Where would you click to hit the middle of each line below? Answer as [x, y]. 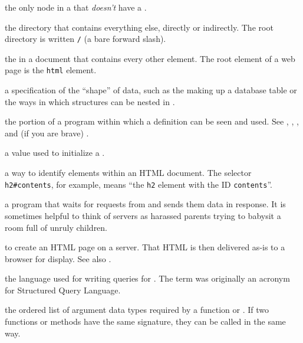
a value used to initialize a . [55, 153]
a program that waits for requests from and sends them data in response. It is [145, 204]
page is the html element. [51, 70]
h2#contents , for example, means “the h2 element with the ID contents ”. [139, 184]
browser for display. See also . [58, 258]
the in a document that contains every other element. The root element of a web [150, 58]
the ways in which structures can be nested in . [90, 101]
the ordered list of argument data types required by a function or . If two [137, 310]
